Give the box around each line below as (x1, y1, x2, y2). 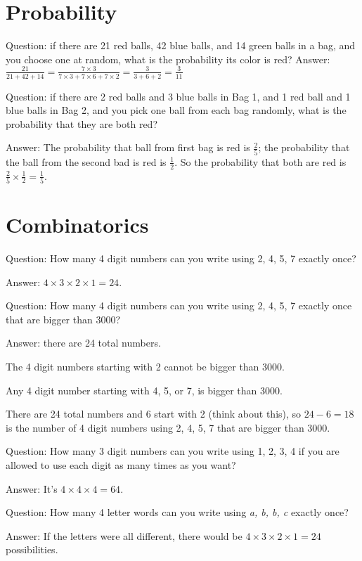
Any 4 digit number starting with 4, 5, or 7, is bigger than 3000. (6, 382, 283, 397)
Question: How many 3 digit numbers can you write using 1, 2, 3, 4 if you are (6, 444, 340, 458)
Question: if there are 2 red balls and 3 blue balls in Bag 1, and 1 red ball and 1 (6, 89, 351, 103)
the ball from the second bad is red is (6, 154, 167, 169)
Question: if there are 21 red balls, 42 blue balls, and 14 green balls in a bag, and (6, 38, 356, 53)
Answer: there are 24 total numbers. (6, 335, 161, 350)
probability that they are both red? (6, 116, 157, 131)
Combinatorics (6, 210, 149, 239)
